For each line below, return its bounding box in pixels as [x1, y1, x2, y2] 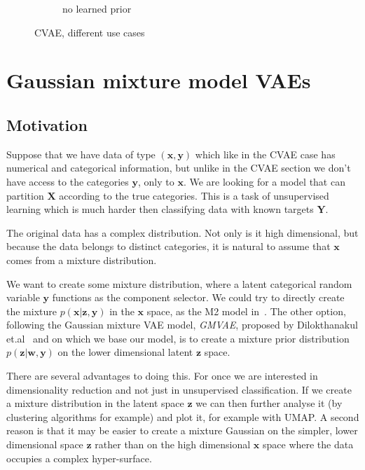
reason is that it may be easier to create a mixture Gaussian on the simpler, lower [6, 423, 358, 438]
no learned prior [62, 1, 132, 15]
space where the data [262, 437, 354, 452]
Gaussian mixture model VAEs [6, 66, 311, 95]
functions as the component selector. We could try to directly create [52, 290, 345, 305]
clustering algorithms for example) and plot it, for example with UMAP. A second [6, 409, 359, 424]
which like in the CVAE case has [195, 146, 336, 161]
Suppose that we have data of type [6, 146, 156, 161]
